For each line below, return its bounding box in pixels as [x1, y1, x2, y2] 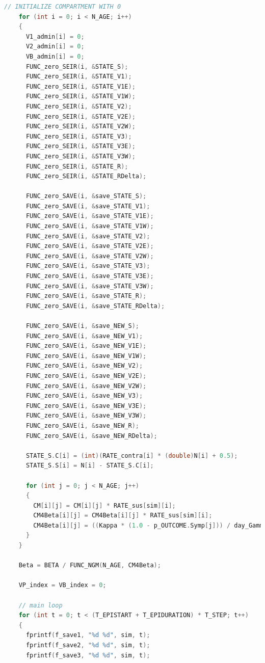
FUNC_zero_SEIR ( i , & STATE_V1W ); [25, 93, 136, 100]
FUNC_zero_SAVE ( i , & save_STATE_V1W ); [25, 223, 154, 230]
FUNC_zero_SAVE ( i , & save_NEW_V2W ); [25, 382, 147, 390]
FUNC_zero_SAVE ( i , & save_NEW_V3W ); [25, 412, 147, 420]
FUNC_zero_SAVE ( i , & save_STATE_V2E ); [25, 242, 154, 250]
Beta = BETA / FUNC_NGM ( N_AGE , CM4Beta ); [18, 562, 161, 569]
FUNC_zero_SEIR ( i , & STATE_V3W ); [25, 152, 136, 160]
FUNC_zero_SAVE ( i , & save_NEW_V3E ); [25, 402, 147, 409]
